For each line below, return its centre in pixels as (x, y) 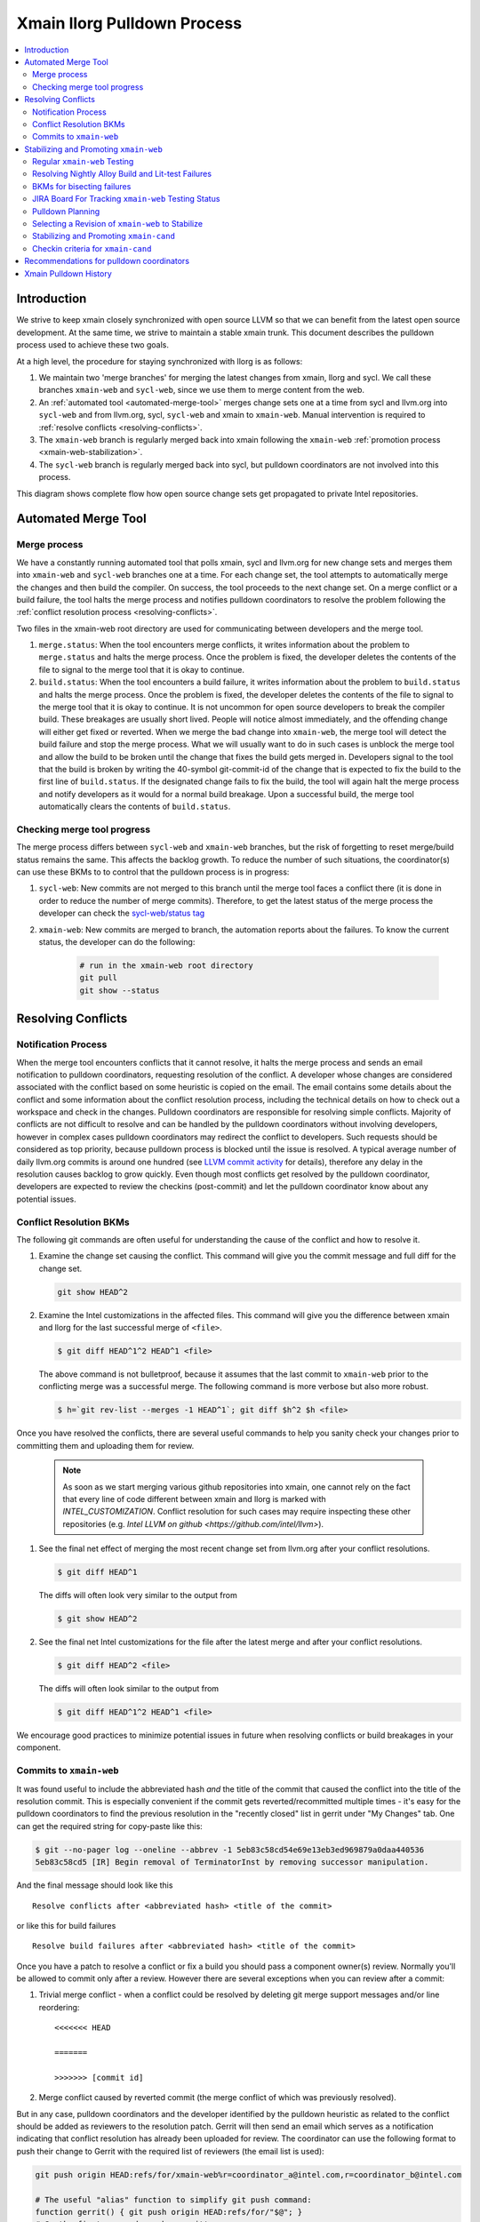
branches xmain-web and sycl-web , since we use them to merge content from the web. (201, 390)
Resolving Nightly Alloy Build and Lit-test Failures (122, 174)
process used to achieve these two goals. (92, 345)
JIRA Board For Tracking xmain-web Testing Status (126, 199)
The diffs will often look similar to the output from (129, 1689)
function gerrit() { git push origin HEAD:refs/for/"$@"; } (169, 2212)
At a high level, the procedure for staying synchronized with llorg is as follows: (160, 361)
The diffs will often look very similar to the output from (138, 1595)
